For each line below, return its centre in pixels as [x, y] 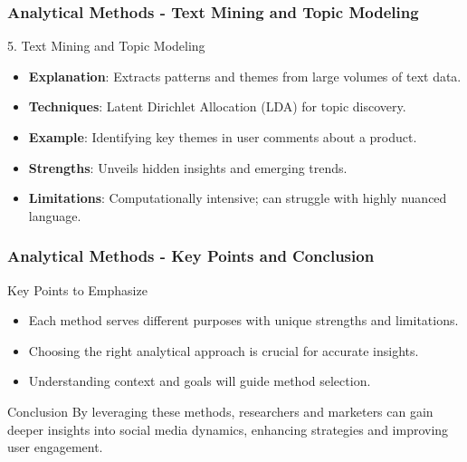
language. [55, 215]
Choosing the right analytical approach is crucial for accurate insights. [224, 350]
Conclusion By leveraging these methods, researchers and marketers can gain [220, 411]
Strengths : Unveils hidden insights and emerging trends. [188, 167]
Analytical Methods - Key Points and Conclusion [191, 256]
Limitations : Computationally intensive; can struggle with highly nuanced [238, 198]
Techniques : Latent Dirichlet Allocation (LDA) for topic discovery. [217, 106]
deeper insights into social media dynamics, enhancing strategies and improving [228, 429]
